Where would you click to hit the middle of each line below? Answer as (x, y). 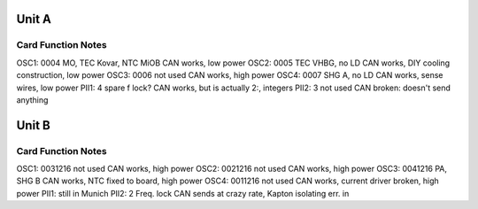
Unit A (34, 19)
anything (32, 100)
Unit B (33, 125)
